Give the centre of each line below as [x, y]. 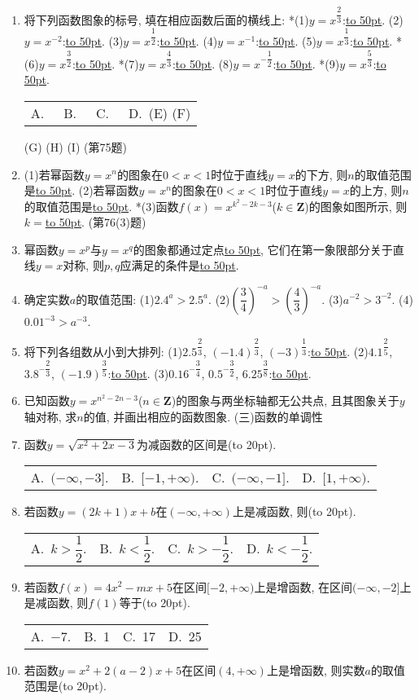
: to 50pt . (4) [187, 41]
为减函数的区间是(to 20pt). [207, 444]
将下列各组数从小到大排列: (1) [103, 352]
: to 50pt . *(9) [306, 63]
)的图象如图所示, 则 [356, 206]
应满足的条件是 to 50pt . [179, 265]
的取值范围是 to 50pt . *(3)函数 [101, 206]
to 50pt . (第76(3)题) [96, 222]
